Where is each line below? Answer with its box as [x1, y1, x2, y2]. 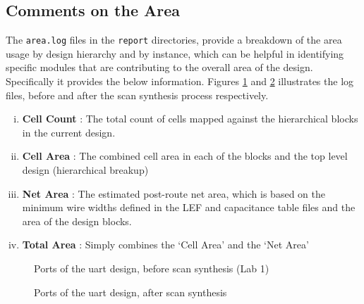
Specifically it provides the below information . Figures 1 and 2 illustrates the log [6, 74, 354, 89]
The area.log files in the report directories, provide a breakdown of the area [6, 32, 342, 47]
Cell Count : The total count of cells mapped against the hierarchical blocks [22, 111, 358, 126]
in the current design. [22, 125, 116, 139]
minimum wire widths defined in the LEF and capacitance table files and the [22, 200, 356, 215]
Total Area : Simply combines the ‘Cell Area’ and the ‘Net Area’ [22, 237, 309, 252]
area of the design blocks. [22, 213, 132, 228]
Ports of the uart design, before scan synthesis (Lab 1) [34, 260, 269, 275]
